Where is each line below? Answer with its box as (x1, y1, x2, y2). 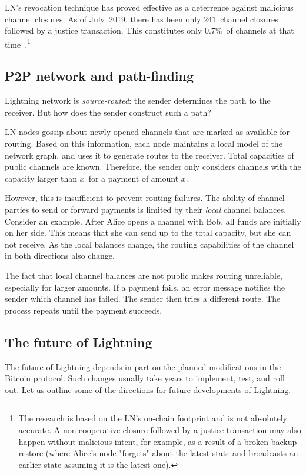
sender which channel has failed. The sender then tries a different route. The (5, 292, 281, 305)
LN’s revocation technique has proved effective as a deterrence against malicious (5, 1, 294, 13)
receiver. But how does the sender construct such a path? (5, 105, 212, 118)
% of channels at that (215, 24, 294, 37)
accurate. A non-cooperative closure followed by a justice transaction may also (18, 423, 301, 436)
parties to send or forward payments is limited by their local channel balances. (5, 203, 287, 215)
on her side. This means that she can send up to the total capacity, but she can (5, 226, 291, 239)
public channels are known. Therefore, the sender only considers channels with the (5, 160, 301, 173)
